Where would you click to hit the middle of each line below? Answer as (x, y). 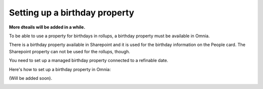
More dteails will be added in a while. (47, 27)
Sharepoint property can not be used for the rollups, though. (69, 51)
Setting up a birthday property (72, 13)
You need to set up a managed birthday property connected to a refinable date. (89, 60)
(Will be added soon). (30, 78)
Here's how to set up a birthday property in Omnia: (60, 69)
